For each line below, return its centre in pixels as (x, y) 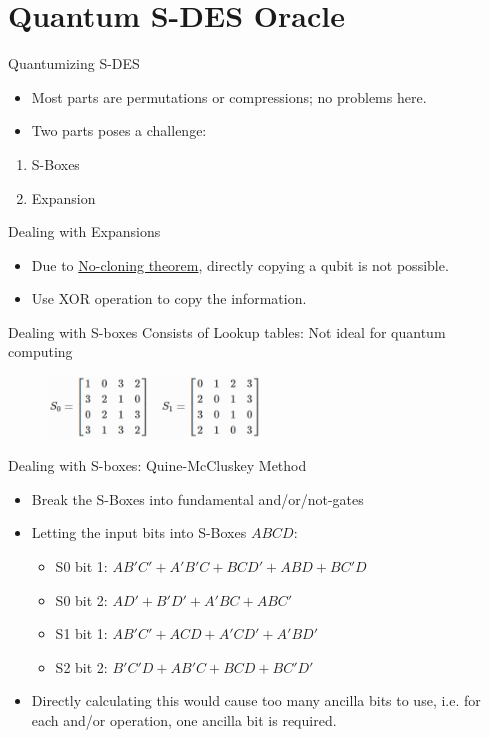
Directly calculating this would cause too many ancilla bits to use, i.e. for (256, 700)
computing (40, 351)
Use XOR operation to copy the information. (169, 298)
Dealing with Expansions (84, 231)
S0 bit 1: (81, 566)
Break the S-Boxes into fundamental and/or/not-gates (197, 498)
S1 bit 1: (81, 633)
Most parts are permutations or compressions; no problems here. (229, 96)
